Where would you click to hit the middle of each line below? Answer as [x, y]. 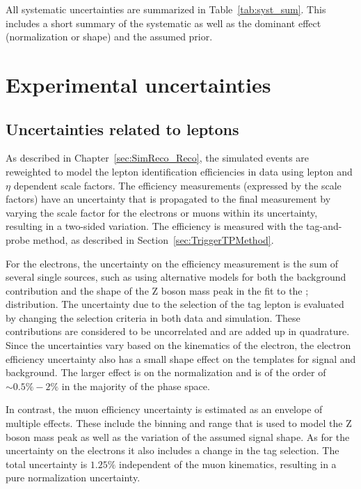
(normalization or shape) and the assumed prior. [109, 37]
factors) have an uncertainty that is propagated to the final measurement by [168, 199]
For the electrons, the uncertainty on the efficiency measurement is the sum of [172, 263]
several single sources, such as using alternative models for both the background [176, 277]
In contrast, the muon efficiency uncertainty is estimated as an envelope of [164, 409]
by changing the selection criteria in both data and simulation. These [153, 317]
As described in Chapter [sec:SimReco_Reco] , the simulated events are [158, 158]
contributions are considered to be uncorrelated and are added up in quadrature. [178, 331]
